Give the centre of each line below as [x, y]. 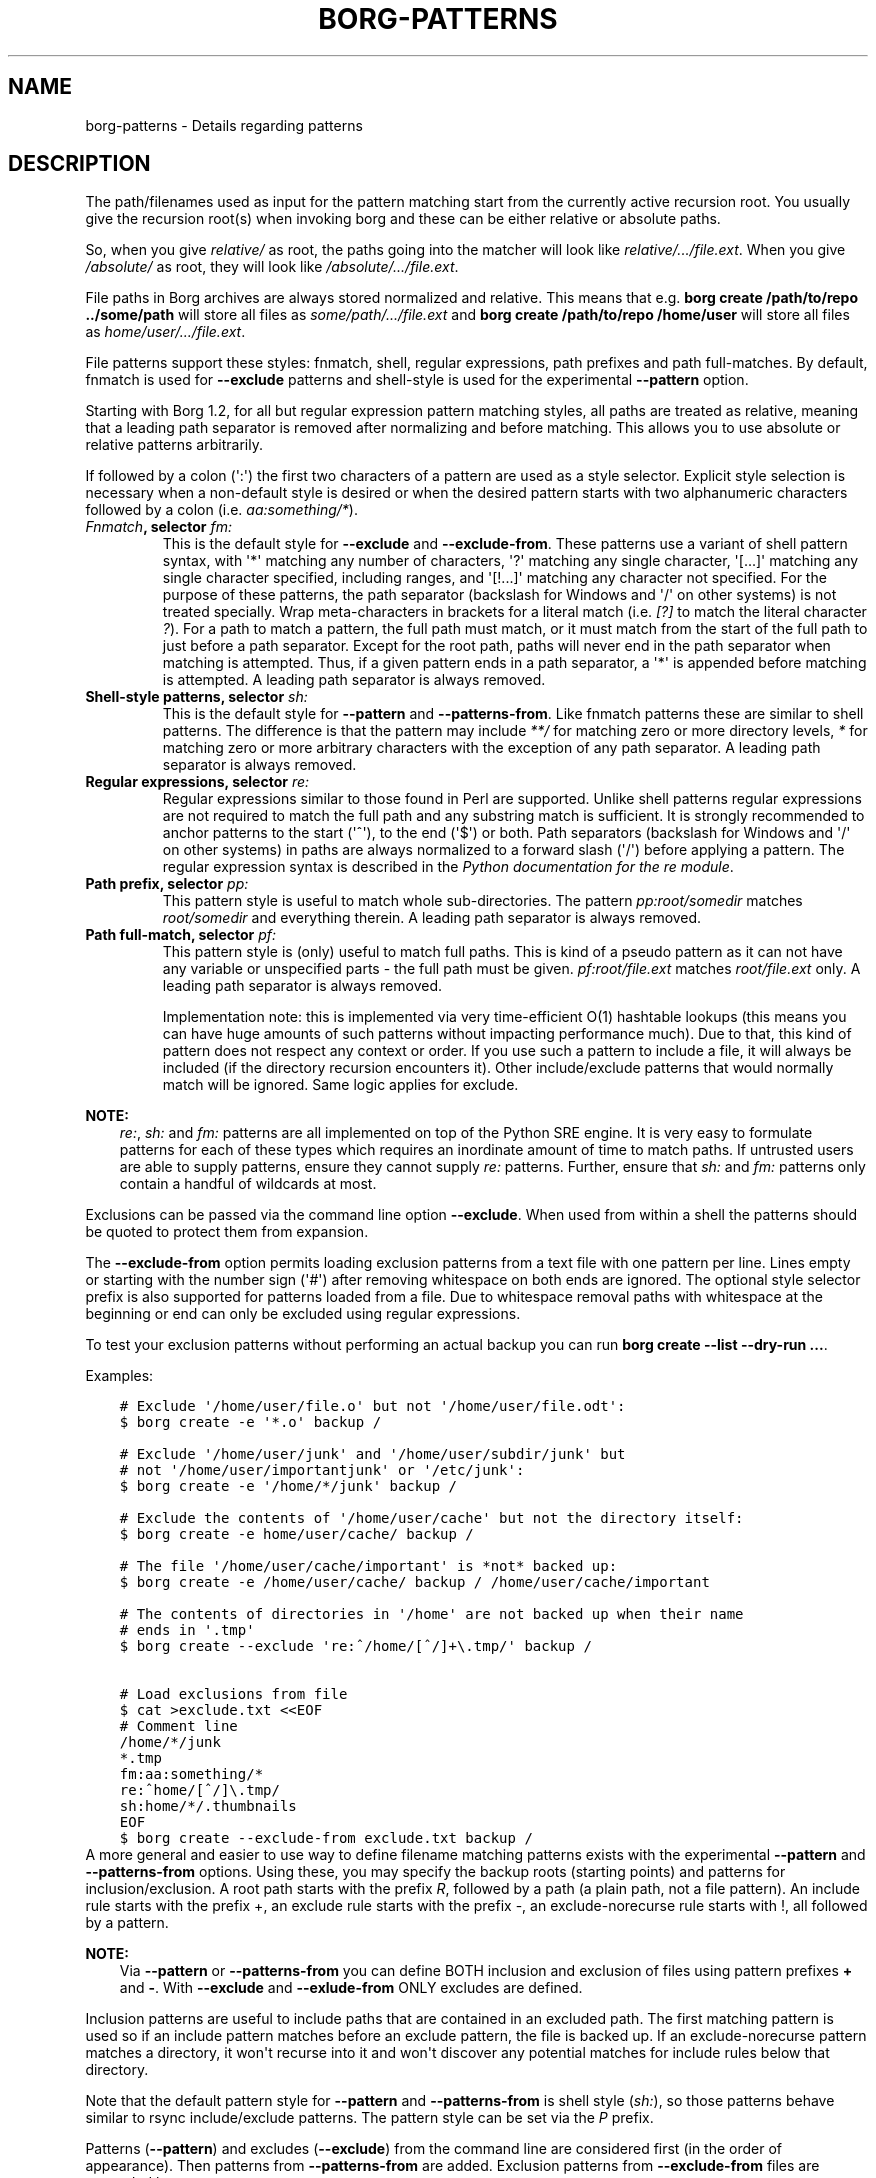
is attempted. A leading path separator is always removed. [354, 680]
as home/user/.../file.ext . [165, 332]
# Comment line [178, 1726]
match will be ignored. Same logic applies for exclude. [340, 1085]
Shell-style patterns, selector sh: [196, 697]
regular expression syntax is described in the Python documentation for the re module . [448, 867]
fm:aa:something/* [191, 1774]
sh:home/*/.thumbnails [208, 1806]
